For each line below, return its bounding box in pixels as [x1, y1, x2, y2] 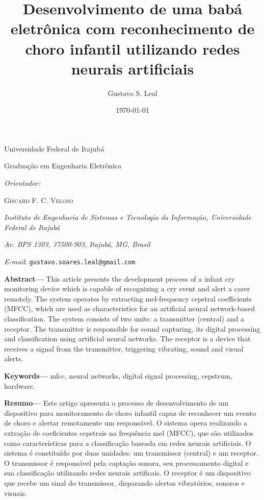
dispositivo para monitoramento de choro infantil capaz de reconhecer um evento [4, 407, 256, 418]
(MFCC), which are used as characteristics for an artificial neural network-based [4, 303, 255, 314]
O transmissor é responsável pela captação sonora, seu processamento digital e [4, 457, 249, 468]
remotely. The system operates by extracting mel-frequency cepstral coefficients [4, 293, 252, 304]
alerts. [4, 353, 23, 364]
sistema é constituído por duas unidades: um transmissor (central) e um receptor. [4, 447, 258, 458]
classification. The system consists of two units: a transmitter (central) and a [4, 313, 244, 324]
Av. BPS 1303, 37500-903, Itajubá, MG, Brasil [4, 239, 150, 249]
